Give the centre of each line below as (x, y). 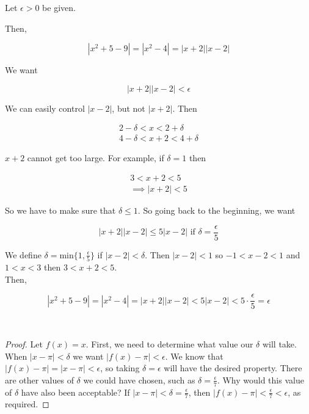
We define (23, 254)
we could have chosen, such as (139, 379)
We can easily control (45, 108)
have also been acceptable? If (75, 392)
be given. (59, 7)
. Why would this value (260, 379)
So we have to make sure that (60, 210)
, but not (129, 108)
